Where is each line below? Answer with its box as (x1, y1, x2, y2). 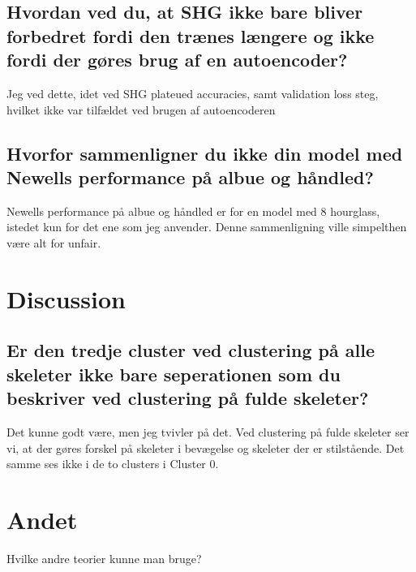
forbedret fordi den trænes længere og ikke (6, 23, 375, 48)
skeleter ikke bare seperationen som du (6, 361, 341, 386)
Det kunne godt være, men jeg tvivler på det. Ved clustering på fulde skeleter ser (6, 423, 410, 440)
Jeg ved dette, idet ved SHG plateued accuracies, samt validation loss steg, (6, 84, 379, 101)
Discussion (6, 282, 126, 315)
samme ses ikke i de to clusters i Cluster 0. (6, 455, 219, 472)
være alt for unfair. (6, 234, 101, 251)
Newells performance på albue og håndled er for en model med (6, 202, 317, 219)
